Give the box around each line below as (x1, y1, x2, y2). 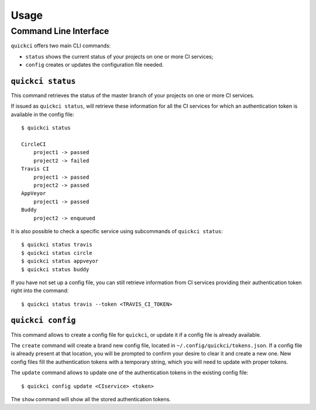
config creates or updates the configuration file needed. (25, 61, 164, 69)
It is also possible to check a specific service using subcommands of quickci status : (11, 227, 224, 234)
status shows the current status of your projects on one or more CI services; (25, 53, 214, 60)
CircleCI (21, 141, 46, 148)
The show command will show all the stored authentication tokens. (11, 395, 171, 402)
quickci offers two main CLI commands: (11, 42, 111, 49)
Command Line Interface (11, 26, 109, 36)
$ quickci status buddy (21, 266, 90, 272)
